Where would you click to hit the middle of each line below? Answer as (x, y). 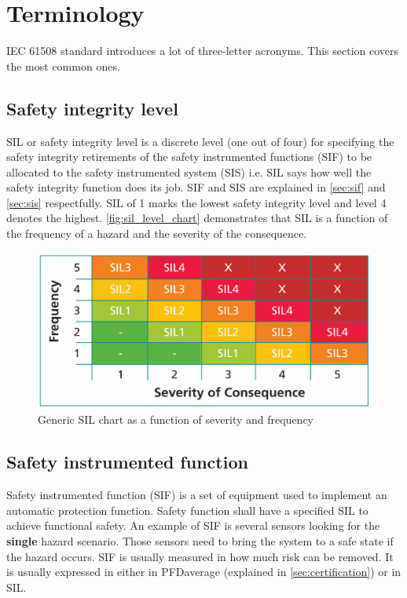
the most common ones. (63, 66)
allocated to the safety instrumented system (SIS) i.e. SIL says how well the (189, 171)
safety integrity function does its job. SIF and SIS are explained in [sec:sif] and (196, 187)
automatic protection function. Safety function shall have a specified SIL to (187, 510)
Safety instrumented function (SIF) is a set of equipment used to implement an (197, 495)
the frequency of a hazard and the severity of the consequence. (157, 233)
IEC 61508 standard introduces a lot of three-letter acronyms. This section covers (203, 51)
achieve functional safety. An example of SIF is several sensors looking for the (193, 525)
